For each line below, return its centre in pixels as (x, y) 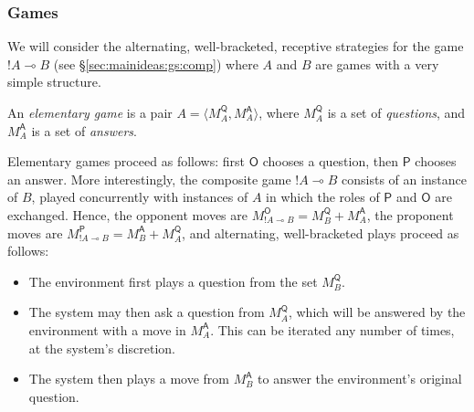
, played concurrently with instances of (140, 197)
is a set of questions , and (396, 112)
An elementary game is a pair (90, 112)
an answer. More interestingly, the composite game (149, 179)
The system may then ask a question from (147, 312)
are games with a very (377, 63)
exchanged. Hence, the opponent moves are (127, 214)
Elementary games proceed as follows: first (126, 161)
